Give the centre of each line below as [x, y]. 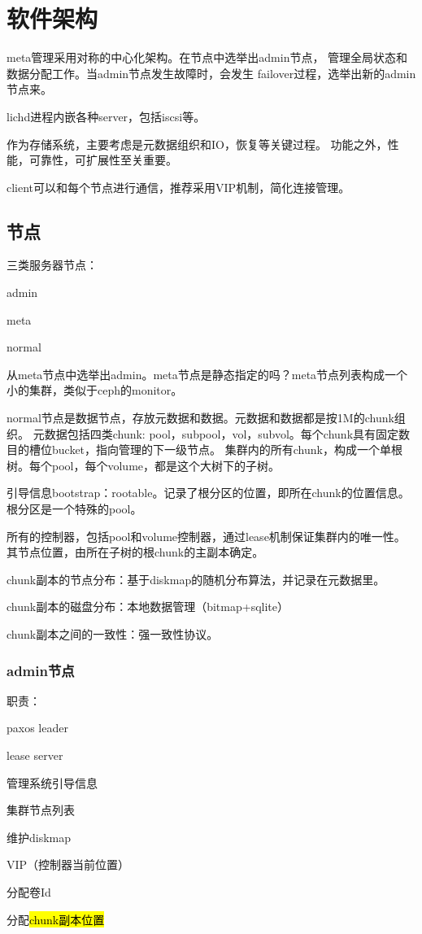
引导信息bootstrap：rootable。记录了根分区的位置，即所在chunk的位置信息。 [208, 493]
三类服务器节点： [52, 265]
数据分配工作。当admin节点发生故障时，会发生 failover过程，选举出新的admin [211, 73]
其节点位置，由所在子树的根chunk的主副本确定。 [135, 552]
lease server [35, 755]
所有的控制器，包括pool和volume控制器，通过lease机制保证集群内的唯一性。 [206, 536]
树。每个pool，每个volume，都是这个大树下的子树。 [144, 465]
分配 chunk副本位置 [56, 919]
